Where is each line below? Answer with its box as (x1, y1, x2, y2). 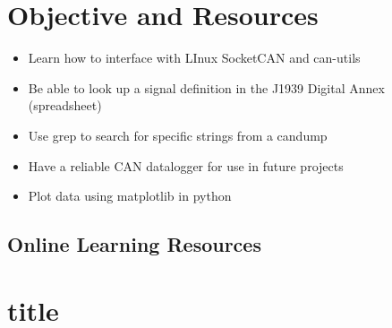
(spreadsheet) (28, 96, 102, 115)
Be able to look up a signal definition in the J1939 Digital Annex (28, 78, 385, 97)
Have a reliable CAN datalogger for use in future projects (28, 156, 344, 175)
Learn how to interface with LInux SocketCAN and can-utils (28, 48, 361, 67)
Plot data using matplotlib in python (28, 186, 232, 205)
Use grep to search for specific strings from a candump (28, 125, 328, 144)
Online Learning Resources (7, 230, 261, 258)
